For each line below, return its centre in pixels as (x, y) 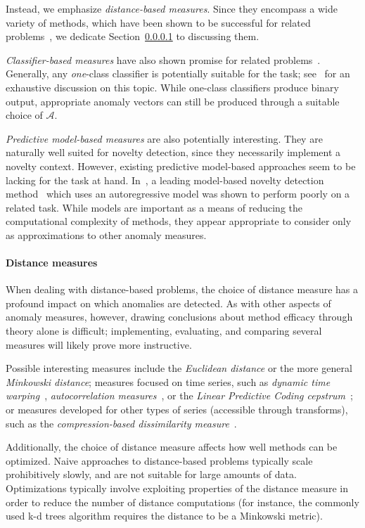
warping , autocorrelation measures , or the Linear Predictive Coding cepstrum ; (179, 395)
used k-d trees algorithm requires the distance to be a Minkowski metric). (164, 516)
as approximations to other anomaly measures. (106, 234)
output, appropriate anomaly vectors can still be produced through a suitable (173, 101)
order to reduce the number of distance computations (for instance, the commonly (182, 502)
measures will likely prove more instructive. (99, 344)
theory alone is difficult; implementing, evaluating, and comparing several (164, 331)
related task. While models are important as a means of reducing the (154, 207)
